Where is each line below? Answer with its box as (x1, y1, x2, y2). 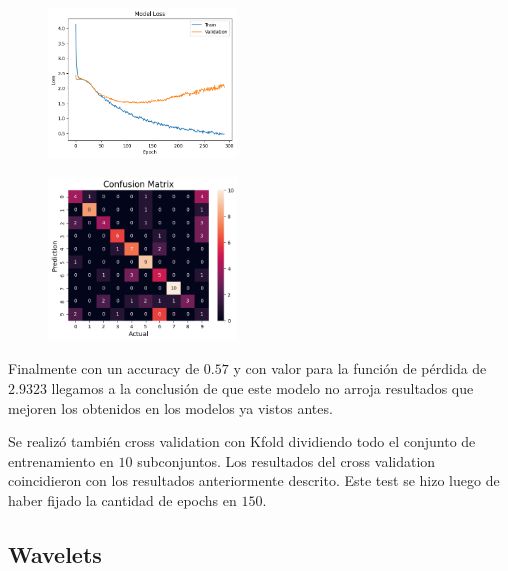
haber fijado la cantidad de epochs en (8, 489, 237, 510)
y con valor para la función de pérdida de (233, 358, 487, 379)
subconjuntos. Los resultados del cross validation (137, 450, 436, 471)
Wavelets (8, 538, 102, 569)
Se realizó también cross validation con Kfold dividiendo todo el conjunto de (8, 431, 476, 452)
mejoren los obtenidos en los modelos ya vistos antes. (8, 397, 333, 418)
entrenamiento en (8, 450, 114, 471)
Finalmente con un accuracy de (8, 358, 200, 379)
